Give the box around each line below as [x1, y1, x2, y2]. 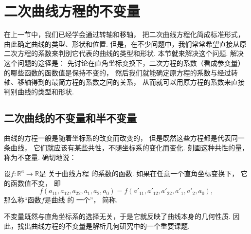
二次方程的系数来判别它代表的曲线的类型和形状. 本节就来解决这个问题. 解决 [4, 48, 244, 58]
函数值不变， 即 [10, 178, 61, 188]
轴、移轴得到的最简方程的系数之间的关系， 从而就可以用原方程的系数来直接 [4, 77, 245, 87]
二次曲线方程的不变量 [4, 1, 141, 21]
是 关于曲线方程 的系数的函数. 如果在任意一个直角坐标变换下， [39, 168, 239, 179]
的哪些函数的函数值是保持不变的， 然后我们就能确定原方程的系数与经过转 [4, 67, 238, 77]
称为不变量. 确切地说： [4, 152, 76, 162]
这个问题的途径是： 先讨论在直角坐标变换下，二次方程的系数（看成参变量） [4, 57, 245, 68]
